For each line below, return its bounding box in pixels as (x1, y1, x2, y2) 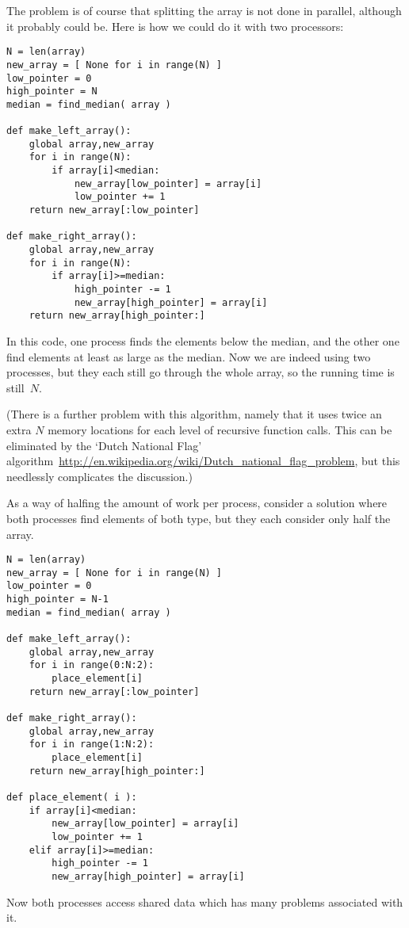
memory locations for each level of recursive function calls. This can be (48, 421, 392, 437)
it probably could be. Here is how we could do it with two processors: (6, 17, 344, 34)
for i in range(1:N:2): (29, 739, 155, 750)
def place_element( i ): (6, 791, 137, 803)
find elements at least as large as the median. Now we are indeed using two (6, 348, 371, 365)
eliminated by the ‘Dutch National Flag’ (6, 437, 202, 453)
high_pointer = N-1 (6, 594, 109, 605)
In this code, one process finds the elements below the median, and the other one (6, 332, 399, 349)
